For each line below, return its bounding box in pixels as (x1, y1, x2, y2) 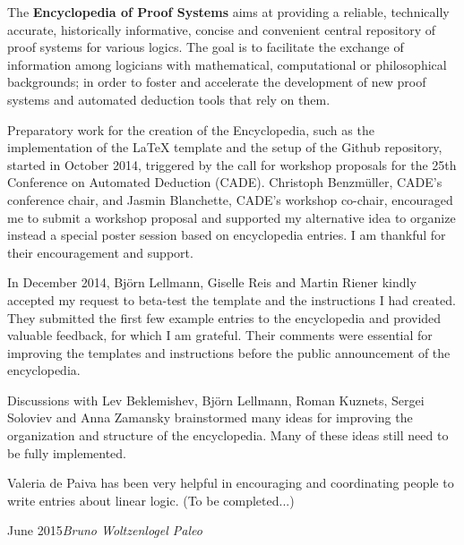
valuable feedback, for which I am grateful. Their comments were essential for (7, 326, 433, 345)
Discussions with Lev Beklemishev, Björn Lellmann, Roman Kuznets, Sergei (7, 390, 425, 409)
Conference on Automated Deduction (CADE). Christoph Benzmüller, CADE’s (7, 173, 443, 192)
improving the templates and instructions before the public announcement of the (7, 343, 451, 362)
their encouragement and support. (7, 243, 193, 261)
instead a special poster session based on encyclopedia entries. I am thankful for (7, 226, 446, 244)
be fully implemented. (7, 443, 127, 462)
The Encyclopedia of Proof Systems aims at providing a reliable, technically (7, 3, 450, 21)
